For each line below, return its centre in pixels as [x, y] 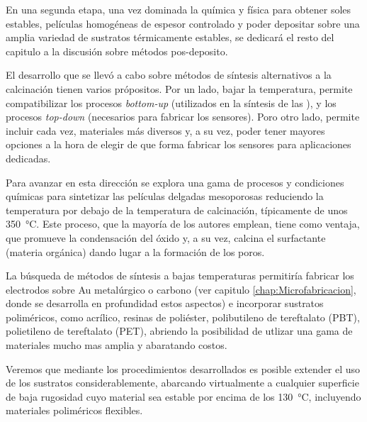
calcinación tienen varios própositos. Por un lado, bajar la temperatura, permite [179, 88]
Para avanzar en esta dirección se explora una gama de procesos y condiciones [175, 182]
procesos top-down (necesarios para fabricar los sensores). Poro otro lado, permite [183, 117]
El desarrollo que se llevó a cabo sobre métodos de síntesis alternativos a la [169, 75]
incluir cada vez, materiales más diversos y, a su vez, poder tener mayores [165, 130]
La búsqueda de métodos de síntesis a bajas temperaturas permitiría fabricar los [180, 276]
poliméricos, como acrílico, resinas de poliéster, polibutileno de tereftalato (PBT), [183, 317]
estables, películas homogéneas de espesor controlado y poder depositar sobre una [183, 23]
